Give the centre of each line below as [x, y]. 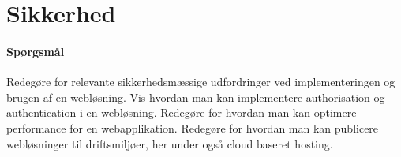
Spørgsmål [36, 51]
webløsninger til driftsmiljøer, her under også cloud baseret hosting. [170, 143]
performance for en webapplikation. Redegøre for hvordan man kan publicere [193, 127]
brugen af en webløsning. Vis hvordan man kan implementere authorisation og [196, 97]
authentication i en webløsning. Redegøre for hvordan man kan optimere [182, 112]
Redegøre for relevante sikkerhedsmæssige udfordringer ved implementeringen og [201, 82]
